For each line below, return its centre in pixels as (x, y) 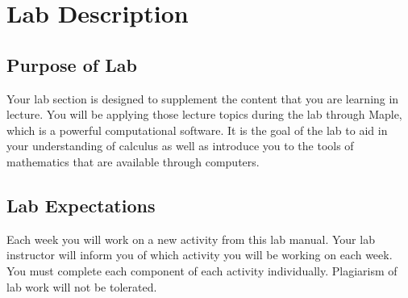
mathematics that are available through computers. (133, 161)
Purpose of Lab (72, 64)
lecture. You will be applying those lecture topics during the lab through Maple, (204, 114)
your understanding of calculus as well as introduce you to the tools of (180, 146)
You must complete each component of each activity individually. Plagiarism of (202, 270)
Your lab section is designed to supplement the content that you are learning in (203, 98)
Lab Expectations (81, 205)
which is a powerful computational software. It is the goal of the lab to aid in (197, 130)
